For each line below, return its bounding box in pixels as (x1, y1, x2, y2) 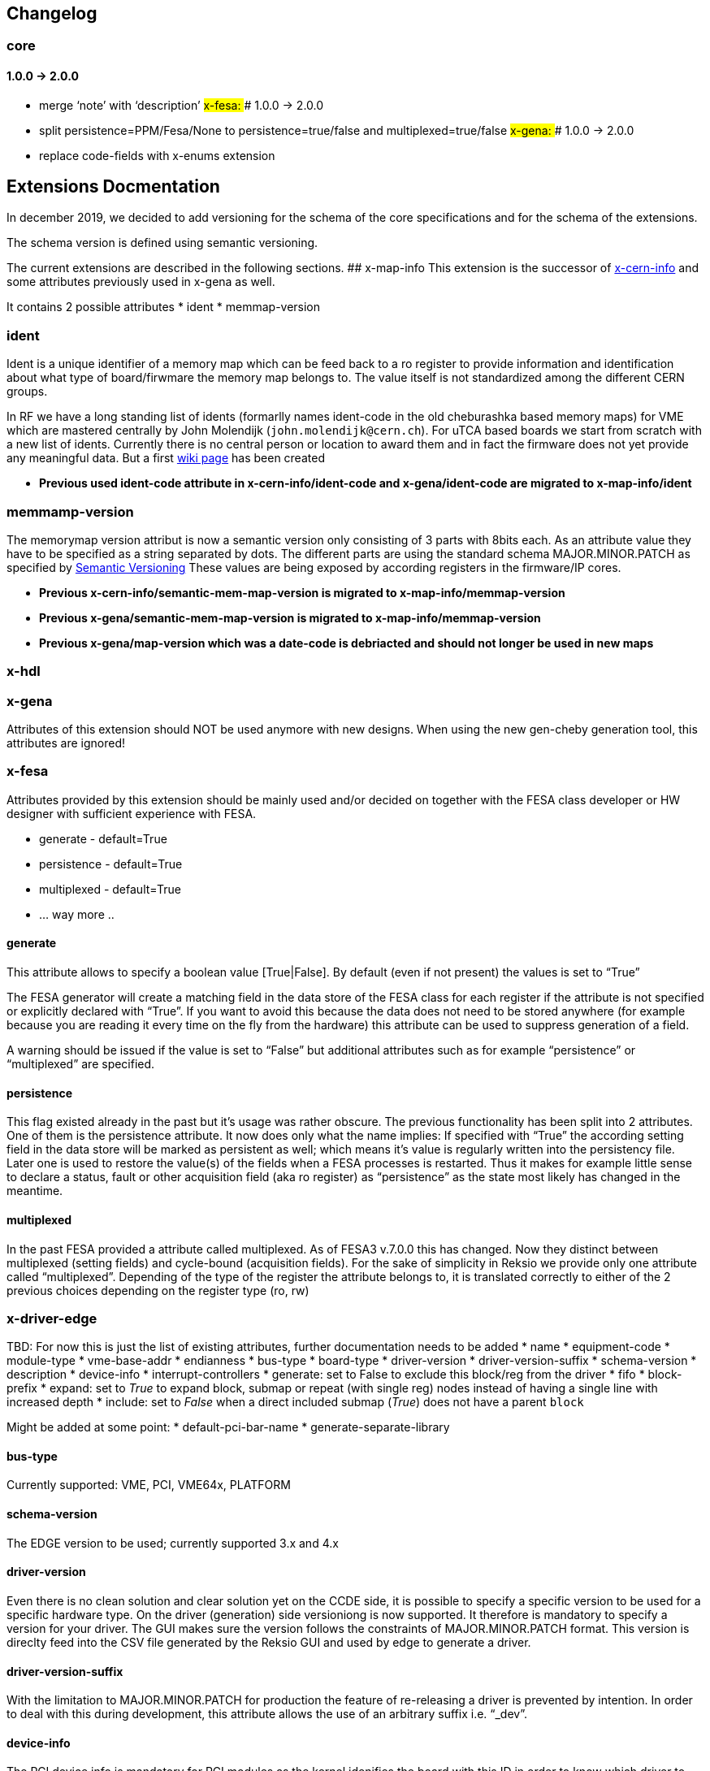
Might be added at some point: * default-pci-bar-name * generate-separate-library (6, 1420, 450, 1435)
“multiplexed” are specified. (6, 1057, 155, 1072)
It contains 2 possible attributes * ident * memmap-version (6, 300, 321, 314)
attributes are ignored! (6, 736, 126, 751)
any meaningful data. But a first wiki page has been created (6, 451, 325, 465)
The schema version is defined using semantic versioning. (6, 236, 318, 250)
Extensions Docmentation (6, 176, 220, 197)
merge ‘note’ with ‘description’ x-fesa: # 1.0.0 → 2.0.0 (39, 97, 324, 112)
